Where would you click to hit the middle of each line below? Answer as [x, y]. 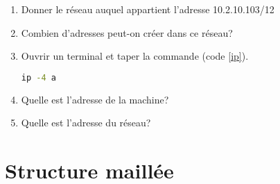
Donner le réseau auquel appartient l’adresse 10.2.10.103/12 [148, 9]
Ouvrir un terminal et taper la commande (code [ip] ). [135, 56]
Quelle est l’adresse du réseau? [86, 123]
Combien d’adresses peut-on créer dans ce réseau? [127, 32]
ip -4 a [38, 77]
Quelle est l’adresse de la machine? [95, 99]
